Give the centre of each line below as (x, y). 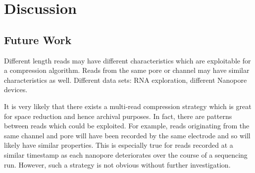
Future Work (38, 39)
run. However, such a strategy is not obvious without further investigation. (117, 164)
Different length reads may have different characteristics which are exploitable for (127, 60)
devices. (16, 89)
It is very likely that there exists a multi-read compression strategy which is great (128, 106)
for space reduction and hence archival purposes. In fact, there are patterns (118, 116)
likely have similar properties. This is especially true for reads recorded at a (119, 145)
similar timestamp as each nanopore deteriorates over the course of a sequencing (126, 154)
